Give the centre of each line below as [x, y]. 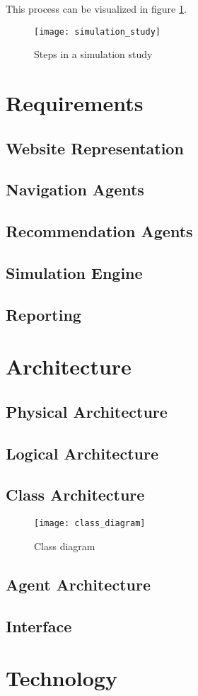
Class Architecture [75, 495]
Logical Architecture [82, 453]
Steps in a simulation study [93, 54]
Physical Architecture [87, 411]
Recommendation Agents [99, 231]
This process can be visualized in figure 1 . [96, 8]
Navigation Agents [75, 189]
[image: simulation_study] [97, 32]
